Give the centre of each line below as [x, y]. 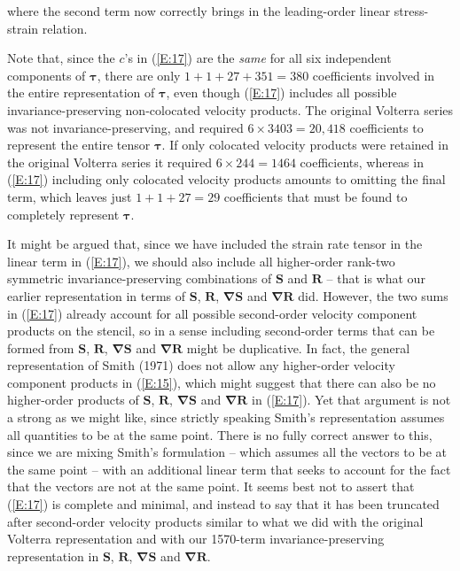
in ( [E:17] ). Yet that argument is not [351, 400]
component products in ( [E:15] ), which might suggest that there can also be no [222, 382]
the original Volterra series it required [110, 162]
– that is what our [376, 278]
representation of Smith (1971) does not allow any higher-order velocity [201, 365]
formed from [41, 347]
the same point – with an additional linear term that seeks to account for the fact [229, 469]
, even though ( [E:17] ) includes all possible [281, 93]
